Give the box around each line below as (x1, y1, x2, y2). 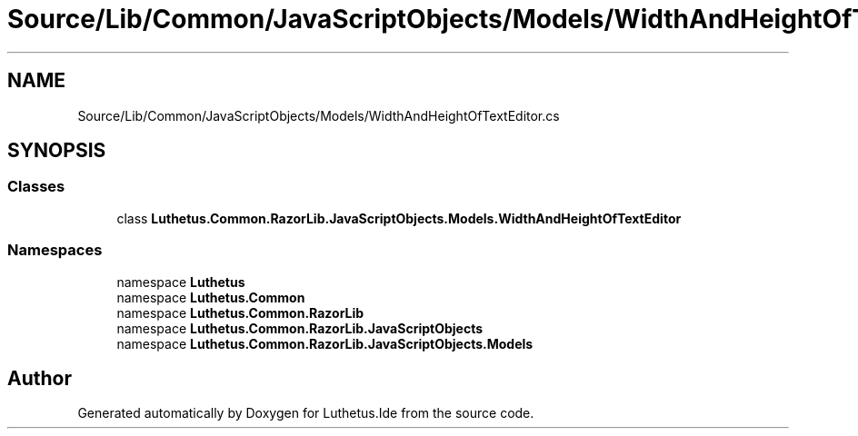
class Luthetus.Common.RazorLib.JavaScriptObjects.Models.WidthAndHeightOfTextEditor (116, 210, 682, 226)
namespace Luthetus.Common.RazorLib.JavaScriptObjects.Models (116, 335, 534, 352)
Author (7, 366, 72, 390)
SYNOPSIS (7, 139, 106, 163)
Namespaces (7, 241, 103, 260)
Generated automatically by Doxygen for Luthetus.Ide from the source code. (77, 405, 534, 421)
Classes (7, 177, 65, 196)
